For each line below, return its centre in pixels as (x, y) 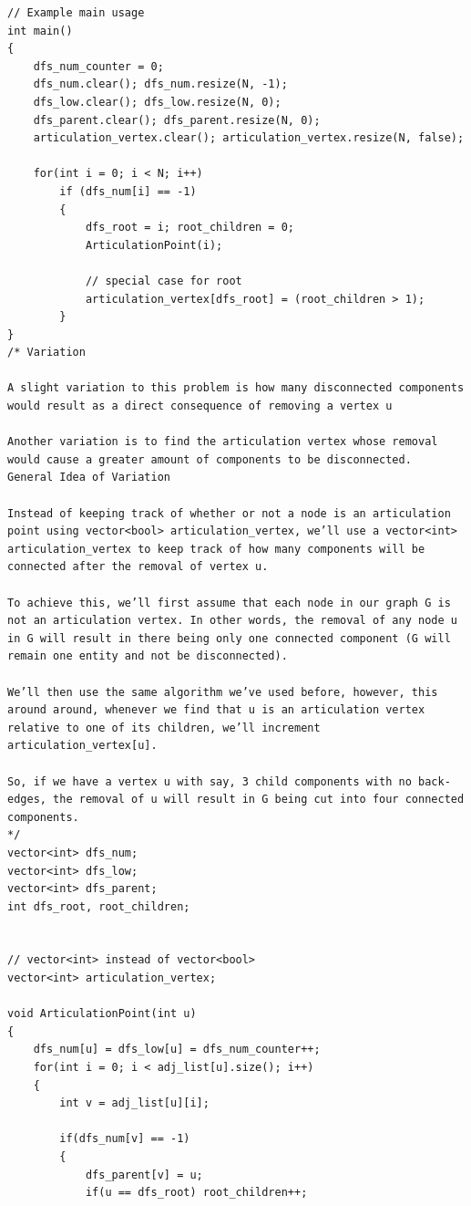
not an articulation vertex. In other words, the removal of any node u (232, 621)
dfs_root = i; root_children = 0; (189, 228)
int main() (40, 31)
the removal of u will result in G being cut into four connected (259, 800)
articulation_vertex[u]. (82, 746)
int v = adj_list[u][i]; (134, 1103)
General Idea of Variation (89, 478)
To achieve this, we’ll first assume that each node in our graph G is (229, 603)
